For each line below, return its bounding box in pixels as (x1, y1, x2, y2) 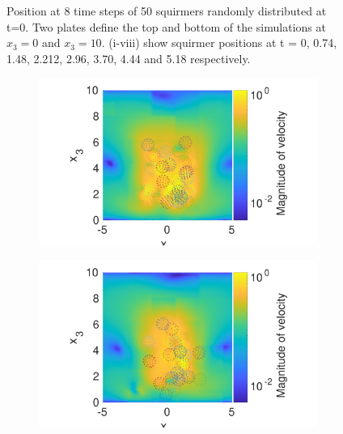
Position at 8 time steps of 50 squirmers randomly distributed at (6, 2, 327, 19)
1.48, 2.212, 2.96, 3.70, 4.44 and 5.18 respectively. (6, 49, 251, 66)
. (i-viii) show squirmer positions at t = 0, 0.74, (101, 34, 337, 51)
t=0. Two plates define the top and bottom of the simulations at (6, 18, 326, 35)
